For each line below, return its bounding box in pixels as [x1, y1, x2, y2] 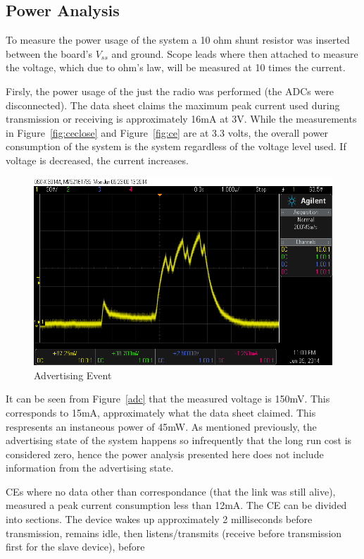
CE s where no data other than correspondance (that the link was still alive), [6, 484, 336, 498]
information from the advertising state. [6, 460, 174, 475]
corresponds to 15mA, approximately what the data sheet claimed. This [6, 405, 316, 419]
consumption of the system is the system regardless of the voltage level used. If [6, 139, 346, 154]
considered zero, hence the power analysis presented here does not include [6, 446, 324, 461]
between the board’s [6, 46, 93, 61]
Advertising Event [34, 367, 112, 382]
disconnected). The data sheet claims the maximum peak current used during [6, 97, 340, 112]
